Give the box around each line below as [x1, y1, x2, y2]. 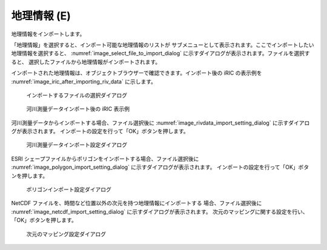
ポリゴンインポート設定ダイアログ [26, 186, 111, 193]
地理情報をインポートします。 [11, 30, 85, 38]
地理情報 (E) [11, 9, 71, 22]
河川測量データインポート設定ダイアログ [26, 141, 127, 148]
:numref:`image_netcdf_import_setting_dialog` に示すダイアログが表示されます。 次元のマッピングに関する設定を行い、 [11, 208, 308, 215]
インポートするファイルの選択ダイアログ [26, 91, 127, 99]
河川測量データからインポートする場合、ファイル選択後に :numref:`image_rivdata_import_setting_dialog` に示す [11, 119, 289, 127]
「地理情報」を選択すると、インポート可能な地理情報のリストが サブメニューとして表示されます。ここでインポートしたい [11, 41, 314, 48]
